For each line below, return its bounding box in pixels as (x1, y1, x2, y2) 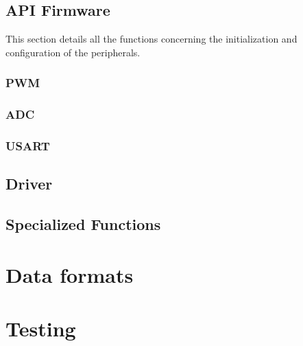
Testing (5, 314, 76, 343)
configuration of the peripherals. (5, 45, 141, 59)
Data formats (5, 260, 134, 288)
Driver (5, 173, 53, 194)
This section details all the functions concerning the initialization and (5, 32, 298, 46)
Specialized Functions (5, 214, 161, 235)
